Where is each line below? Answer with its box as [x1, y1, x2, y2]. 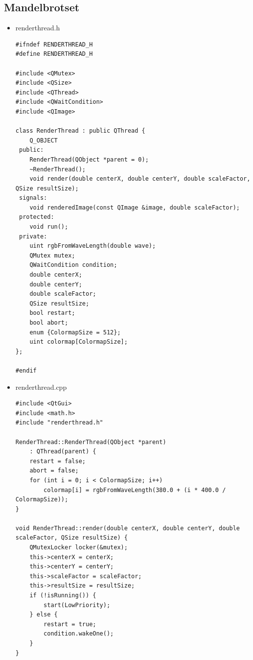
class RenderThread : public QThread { [15, 127, 145, 135]
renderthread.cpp [15, 381, 67, 392]
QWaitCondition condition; [29, 261, 117, 269]
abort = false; [29, 467, 79, 474]
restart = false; [29, 457, 86, 465]
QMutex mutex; [29, 252, 75, 259]
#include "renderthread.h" [15, 419, 103, 426]
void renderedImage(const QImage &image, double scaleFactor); [29, 204, 240, 211]
